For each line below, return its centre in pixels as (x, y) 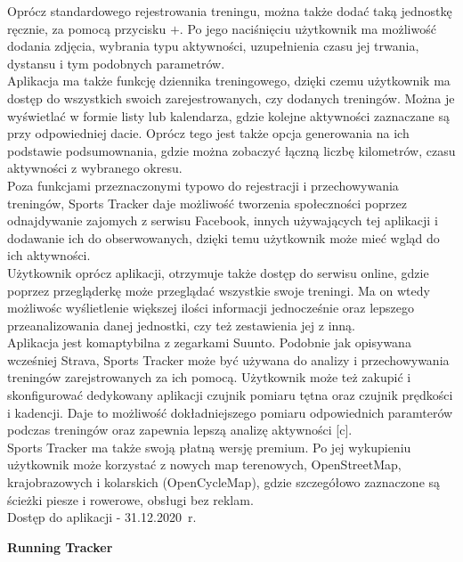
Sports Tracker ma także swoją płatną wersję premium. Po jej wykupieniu (209, 447)
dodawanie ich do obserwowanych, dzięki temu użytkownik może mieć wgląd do (223, 237)
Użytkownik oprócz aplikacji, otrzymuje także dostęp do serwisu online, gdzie (218, 272)
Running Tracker (60, 546)
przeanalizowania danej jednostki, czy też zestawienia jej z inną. (182, 325)
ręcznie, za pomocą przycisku (87, 28)
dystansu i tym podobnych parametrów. (116, 63)
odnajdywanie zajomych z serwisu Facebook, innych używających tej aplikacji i (223, 220)
